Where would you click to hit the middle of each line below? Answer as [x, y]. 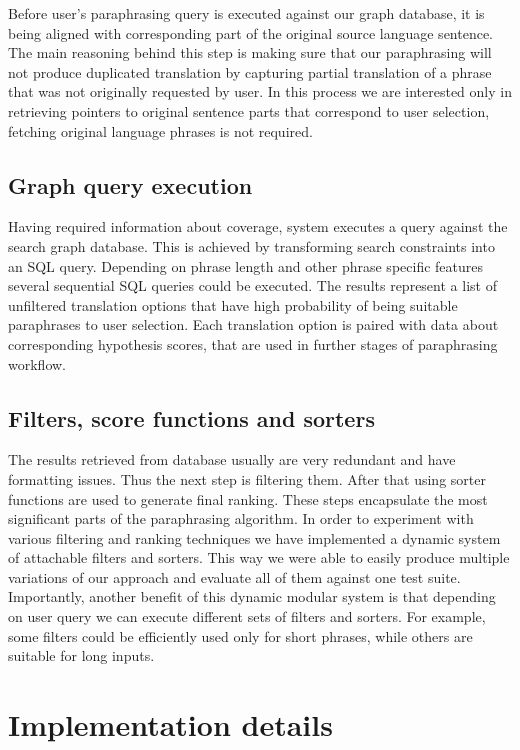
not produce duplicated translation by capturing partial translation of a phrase [250, 71]
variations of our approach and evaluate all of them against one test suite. [234, 576]
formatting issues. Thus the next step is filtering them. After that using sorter [247, 478]
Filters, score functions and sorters [191, 417]
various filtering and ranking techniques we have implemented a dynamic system [254, 537]
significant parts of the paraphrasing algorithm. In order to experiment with [241, 518]
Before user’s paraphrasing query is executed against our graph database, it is [246, 13]
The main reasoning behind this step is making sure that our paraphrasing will [250, 52]
